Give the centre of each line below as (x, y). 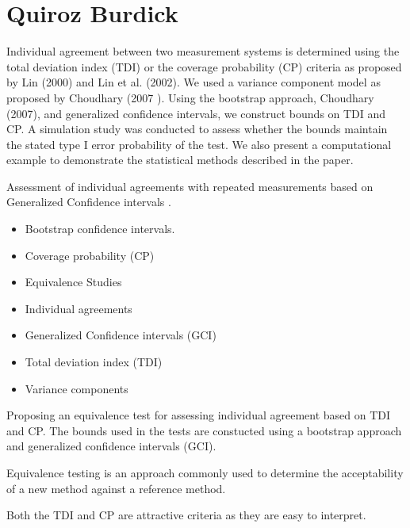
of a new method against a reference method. (116, 488)
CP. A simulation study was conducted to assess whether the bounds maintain (197, 129)
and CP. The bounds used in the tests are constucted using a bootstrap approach (204, 430)
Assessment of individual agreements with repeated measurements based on (190, 186)
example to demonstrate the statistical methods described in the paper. (180, 160)
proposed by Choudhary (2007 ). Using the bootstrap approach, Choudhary (190, 97)
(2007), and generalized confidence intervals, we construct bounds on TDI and (196, 113)
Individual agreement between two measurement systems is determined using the (203, 51)
